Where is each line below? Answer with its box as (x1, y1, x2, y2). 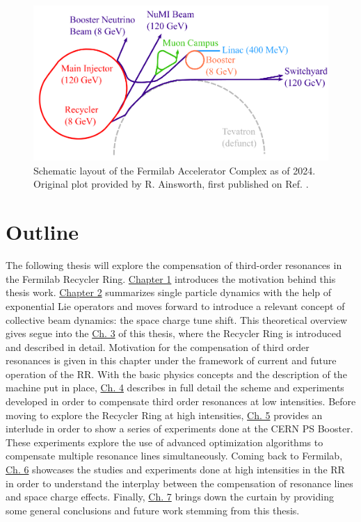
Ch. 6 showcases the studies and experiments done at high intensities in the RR (6, 462, 345, 477)
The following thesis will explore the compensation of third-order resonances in (6, 258, 342, 272)
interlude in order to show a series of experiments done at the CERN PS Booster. (6, 421, 353, 436)
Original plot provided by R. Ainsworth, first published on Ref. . (33, 177, 309, 191)
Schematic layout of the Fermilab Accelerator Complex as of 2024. (33, 163, 316, 177)
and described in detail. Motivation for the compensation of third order (6, 339, 310, 354)
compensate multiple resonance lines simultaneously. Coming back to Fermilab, (6, 448, 343, 463)
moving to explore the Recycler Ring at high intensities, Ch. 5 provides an (6, 407, 323, 422)
